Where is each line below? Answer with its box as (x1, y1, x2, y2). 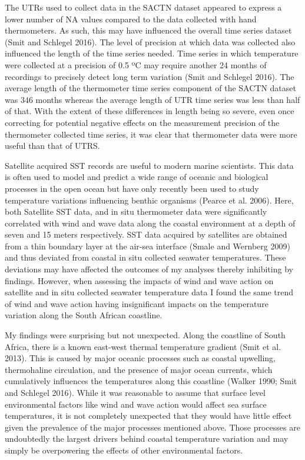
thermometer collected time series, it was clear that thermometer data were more (5, 128, 297, 140)
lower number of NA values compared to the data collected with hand (5, 12, 257, 25)
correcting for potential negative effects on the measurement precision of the (5, 116, 280, 128)
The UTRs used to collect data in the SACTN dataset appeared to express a (5, 1, 282, 13)
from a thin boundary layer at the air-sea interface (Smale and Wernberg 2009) (5, 239, 290, 252)
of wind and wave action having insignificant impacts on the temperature (5, 297, 268, 309)
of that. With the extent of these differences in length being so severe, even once (5, 105, 294, 117)
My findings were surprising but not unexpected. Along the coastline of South (5, 329, 286, 341)
